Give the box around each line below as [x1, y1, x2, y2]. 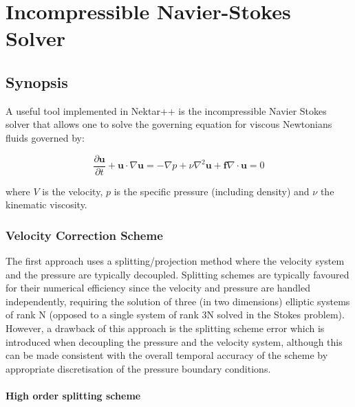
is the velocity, [42, 184, 103, 198]
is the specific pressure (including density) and [114, 184, 310, 198]
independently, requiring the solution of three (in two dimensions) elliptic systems [6, 294, 350, 308]
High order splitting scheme [6, 388, 141, 402]
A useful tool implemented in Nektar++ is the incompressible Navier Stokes [6, 103, 327, 118]
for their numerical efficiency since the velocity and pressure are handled [6, 280, 311, 295]
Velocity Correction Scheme [6, 226, 163, 243]
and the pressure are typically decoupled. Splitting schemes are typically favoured [6, 267, 349, 281]
